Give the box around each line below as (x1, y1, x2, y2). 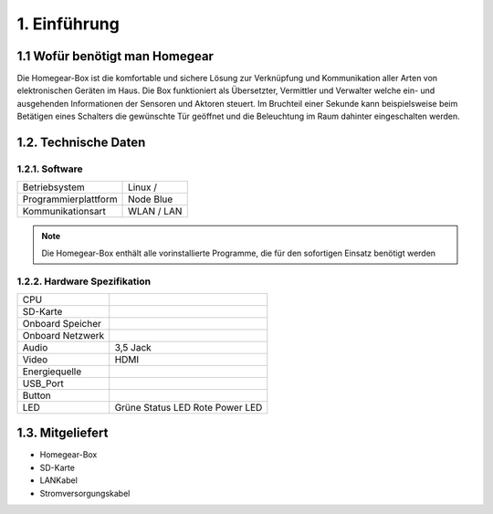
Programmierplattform (22, 193, 118, 205)
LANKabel (39, 475, 78, 486)
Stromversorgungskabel (39, 488, 131, 498)
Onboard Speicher (22, 317, 102, 330)
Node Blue (128, 193, 173, 205)
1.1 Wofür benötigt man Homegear (16, 48, 215, 64)
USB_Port (22, 377, 64, 390)
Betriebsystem (22, 181, 86, 194)
